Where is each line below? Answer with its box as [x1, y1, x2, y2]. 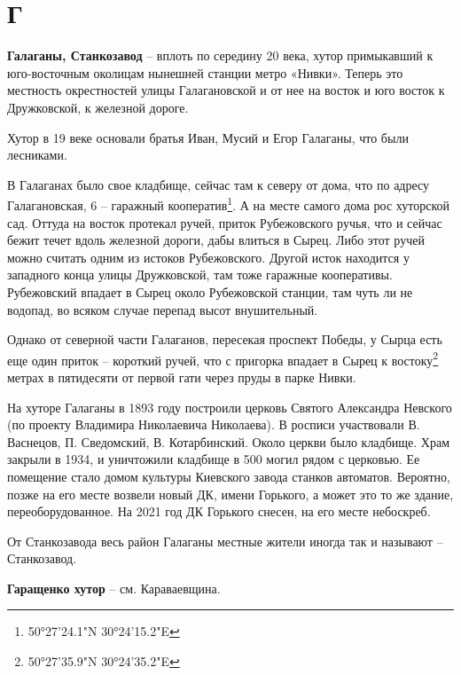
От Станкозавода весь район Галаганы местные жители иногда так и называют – [7, 531, 443, 550]
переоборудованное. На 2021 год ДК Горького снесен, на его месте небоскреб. [7, 502, 431, 521]
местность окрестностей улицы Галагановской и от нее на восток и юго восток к [7, 81, 445, 99]
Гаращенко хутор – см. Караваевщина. [7, 578, 221, 597]
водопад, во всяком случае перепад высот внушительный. [7, 300, 318, 318]
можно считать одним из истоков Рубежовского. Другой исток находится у [7, 247, 410, 266]
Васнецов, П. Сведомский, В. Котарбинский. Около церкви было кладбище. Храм [7, 432, 450, 451]
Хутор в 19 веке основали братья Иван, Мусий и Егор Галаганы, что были [7, 128, 409, 146]
